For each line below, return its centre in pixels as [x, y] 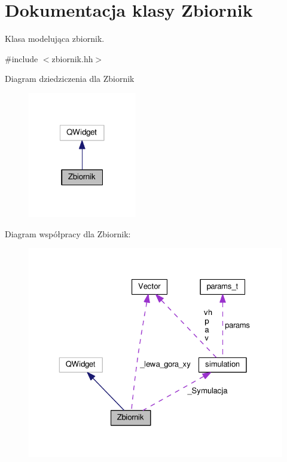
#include [22, 58]
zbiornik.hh [72, 58]
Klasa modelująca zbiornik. [55, 39]
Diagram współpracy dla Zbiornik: [68, 233]
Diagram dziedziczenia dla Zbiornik [70, 79]
